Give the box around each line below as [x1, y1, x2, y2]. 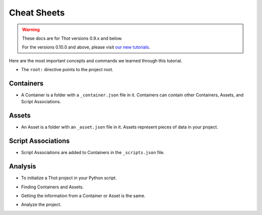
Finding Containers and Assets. [21, 184, 84, 190]
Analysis [9, 162, 36, 170]
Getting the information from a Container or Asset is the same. [21, 193, 146, 199]
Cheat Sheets [9, 7, 65, 18]
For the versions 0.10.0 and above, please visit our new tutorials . [22, 44, 150, 50]
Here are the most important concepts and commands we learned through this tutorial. [9, 58, 182, 63]
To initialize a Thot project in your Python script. [21, 175, 117, 181]
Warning [22, 27, 40, 32]
